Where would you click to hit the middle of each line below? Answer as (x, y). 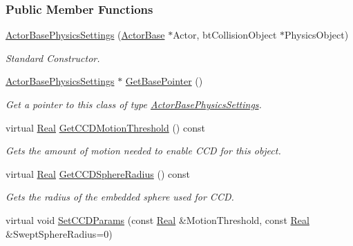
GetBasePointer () (164, 81)
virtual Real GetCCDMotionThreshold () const (105, 127)
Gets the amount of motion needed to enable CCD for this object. (143, 151)
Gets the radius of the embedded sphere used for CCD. (120, 197)
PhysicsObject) (317, 35)
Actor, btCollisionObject (225, 35)
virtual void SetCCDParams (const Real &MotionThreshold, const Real (158, 219)
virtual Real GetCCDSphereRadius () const (98, 173)
